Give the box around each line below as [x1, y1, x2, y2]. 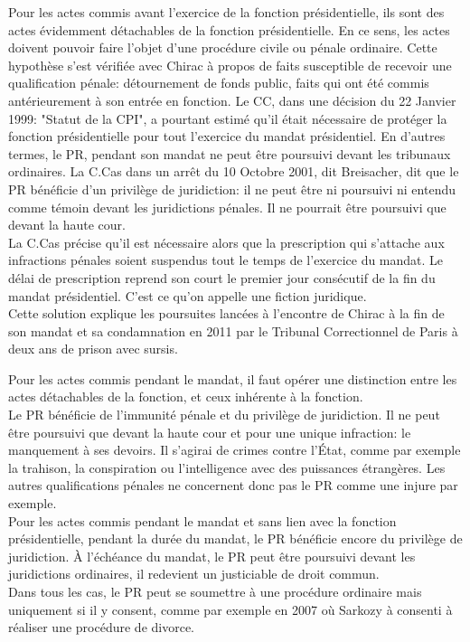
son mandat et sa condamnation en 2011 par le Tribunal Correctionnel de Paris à [8, 321, 458, 340]
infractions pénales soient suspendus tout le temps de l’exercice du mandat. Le [8, 250, 444, 269]
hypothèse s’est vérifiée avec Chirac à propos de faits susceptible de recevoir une [8, 55, 452, 74]
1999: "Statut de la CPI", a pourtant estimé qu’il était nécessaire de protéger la [8, 109, 447, 127]
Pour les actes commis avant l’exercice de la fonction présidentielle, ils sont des [8, 3, 445, 21]
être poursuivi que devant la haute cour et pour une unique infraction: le [8, 422, 411, 441]
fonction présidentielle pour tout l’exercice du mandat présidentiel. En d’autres [8, 127, 446, 146]
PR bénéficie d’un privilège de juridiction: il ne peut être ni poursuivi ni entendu [8, 179, 456, 198]
